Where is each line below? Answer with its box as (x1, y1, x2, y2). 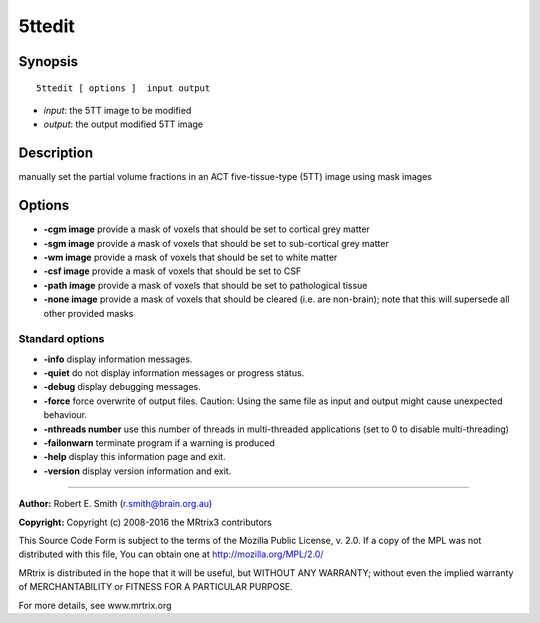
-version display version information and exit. (43, 465, 232, 477)
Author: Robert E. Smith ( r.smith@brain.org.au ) (18, 498, 213, 510)
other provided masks (43, 307, 134, 319)
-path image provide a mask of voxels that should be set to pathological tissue (43, 279, 368, 291)
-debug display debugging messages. (43, 381, 202, 393)
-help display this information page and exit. (43, 451, 226, 463)
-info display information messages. (43, 353, 193, 365)
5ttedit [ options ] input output (36, 82, 211, 94)
